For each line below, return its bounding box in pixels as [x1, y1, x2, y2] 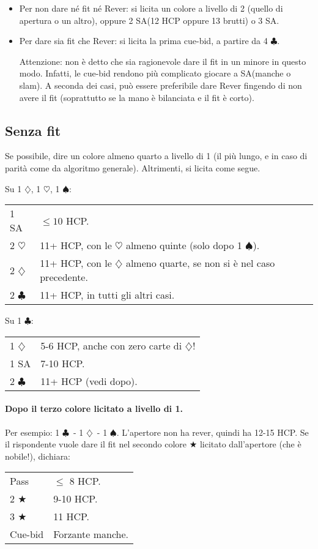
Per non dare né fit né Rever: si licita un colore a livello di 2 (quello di [19, 2, 283, 14]
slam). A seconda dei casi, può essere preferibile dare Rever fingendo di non [19, 78, 302, 91]
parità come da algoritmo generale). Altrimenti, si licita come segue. [5, 161, 261, 174]
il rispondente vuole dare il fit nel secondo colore [5, 438, 187, 450]
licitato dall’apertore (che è [199, 438, 301, 450]
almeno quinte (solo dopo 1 [125, 238, 242, 253]
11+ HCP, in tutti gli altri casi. [40, 288, 175, 302]
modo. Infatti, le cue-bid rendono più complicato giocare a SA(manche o [19, 67, 291, 80]
